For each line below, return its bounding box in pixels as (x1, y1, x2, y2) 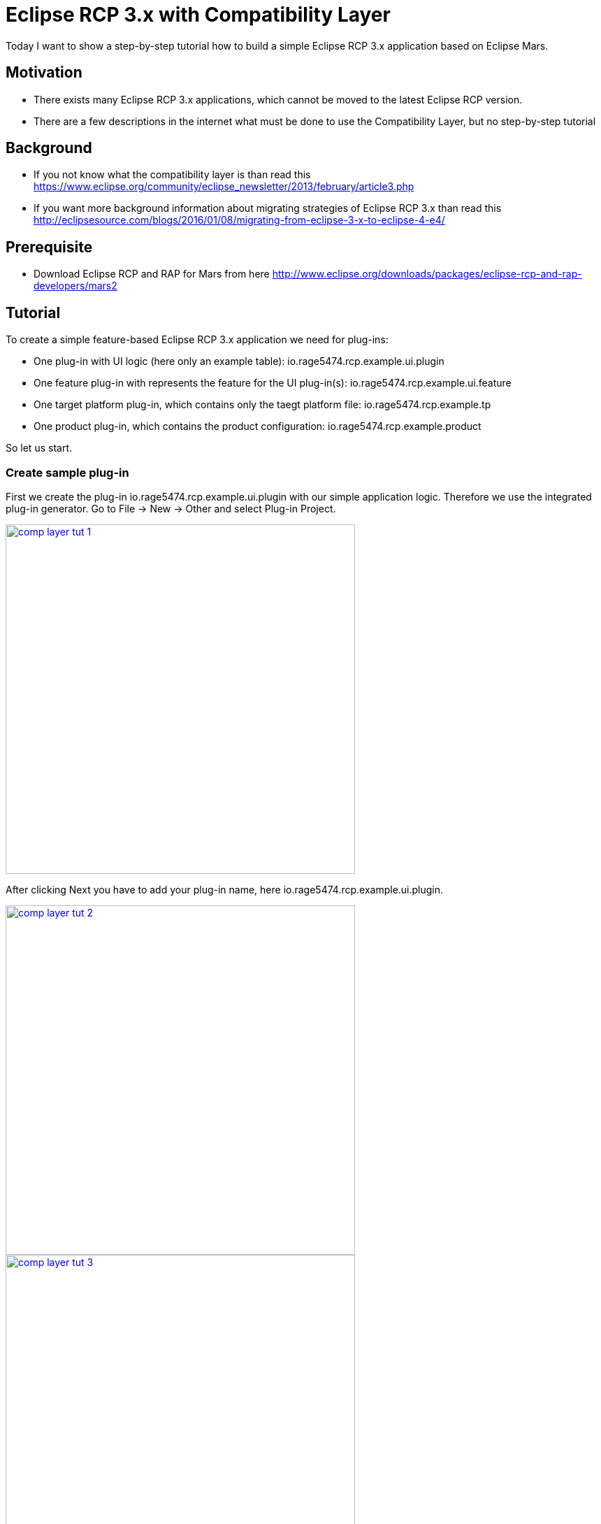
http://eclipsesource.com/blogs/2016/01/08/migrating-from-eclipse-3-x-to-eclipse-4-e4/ (34, 214, 445, 227)
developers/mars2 (34, 280, 117, 292)
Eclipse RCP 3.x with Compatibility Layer (6, 3, 391, 27)
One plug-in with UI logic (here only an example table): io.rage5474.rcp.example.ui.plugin (34, 355, 444, 368)
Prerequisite (6, 238, 93, 256)
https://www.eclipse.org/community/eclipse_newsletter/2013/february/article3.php (34, 180, 414, 193)
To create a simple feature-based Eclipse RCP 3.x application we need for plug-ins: (6, 333, 389, 346)
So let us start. (6, 442, 72, 454)
